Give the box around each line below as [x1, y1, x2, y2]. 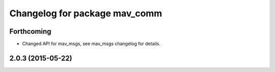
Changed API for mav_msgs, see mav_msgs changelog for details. [22, 41, 160, 47]
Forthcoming [9, 27, 51, 36]
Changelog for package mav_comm [9, 8, 162, 19]
